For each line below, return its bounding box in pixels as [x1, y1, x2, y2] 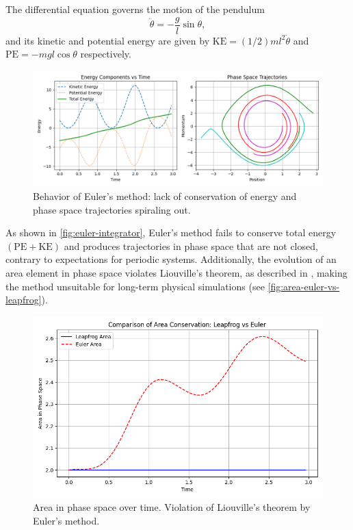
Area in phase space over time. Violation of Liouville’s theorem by [33, 500, 311, 514]
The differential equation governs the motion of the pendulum [5, 2, 265, 16]
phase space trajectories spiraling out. [33, 202, 191, 216]
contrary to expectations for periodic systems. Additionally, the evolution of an [5, 252, 337, 266]
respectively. [80, 47, 131, 61]
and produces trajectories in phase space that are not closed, [64, 238, 318, 253]
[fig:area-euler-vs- [267, 279, 340, 293]
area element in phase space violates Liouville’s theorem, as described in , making [5, 266, 348, 279]
